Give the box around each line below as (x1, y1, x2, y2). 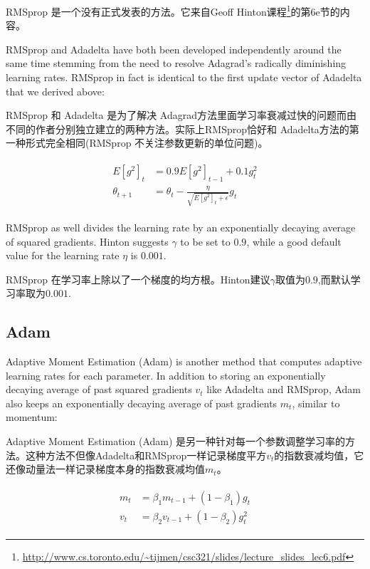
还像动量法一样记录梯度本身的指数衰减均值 (6, 461, 205, 476)
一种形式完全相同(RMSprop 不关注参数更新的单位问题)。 (6, 135, 268, 150)
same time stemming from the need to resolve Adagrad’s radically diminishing (6, 56, 347, 71)
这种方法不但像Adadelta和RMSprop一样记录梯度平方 (25, 447, 267, 462)
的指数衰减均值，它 (274, 447, 364, 462)
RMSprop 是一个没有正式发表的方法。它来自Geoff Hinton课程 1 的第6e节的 (6, 2, 340, 19)
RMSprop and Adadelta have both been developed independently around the (6, 41, 342, 56)
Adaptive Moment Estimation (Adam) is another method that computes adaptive (6, 354, 362, 369)
